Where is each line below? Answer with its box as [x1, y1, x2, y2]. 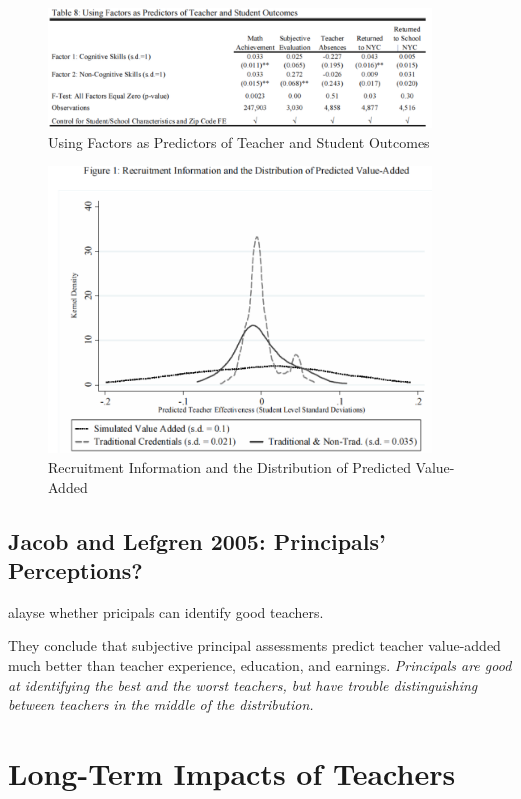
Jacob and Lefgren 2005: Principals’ [8, 525, 386, 556]
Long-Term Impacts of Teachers [8, 753, 456, 793]
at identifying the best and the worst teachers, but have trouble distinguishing [8, 674, 478, 695]
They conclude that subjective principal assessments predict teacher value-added [8, 635, 501, 656]
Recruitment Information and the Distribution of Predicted [48, 457, 411, 478]
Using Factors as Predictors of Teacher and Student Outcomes [48, 131, 430, 152]
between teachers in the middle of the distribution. [8, 694, 314, 715]
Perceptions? [8, 555, 143, 586]
